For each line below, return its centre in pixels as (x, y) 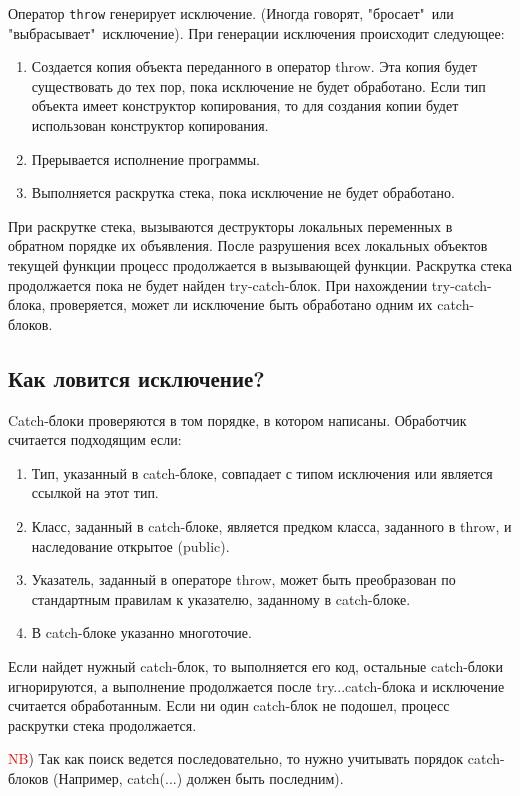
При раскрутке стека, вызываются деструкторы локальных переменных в (230, 225)
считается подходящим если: (95, 439)
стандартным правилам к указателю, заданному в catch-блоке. (221, 598)
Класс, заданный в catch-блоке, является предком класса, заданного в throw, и (271, 525)
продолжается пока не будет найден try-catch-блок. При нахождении (218, 284)
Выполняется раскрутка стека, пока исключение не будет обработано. (243, 192)
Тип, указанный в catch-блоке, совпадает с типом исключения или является (262, 472)
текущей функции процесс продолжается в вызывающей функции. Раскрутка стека (260, 265)
